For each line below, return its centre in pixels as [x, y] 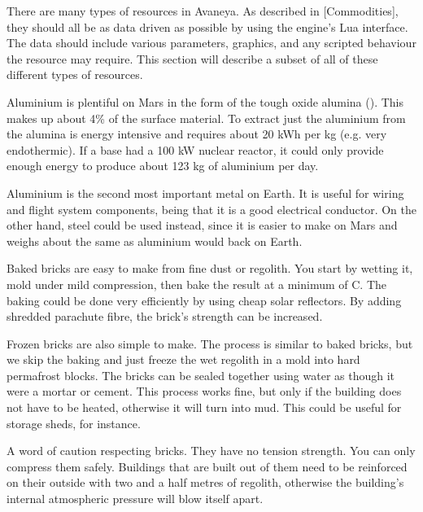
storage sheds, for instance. [74, 423]
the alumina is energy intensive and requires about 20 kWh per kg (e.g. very [197, 134]
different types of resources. [75, 74]
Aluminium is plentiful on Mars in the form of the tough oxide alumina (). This [205, 101]
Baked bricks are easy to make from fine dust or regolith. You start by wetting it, [210, 268]
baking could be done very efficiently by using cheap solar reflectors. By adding [204, 300]
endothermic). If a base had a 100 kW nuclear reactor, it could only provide [195, 149]
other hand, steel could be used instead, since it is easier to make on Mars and [202, 225]
